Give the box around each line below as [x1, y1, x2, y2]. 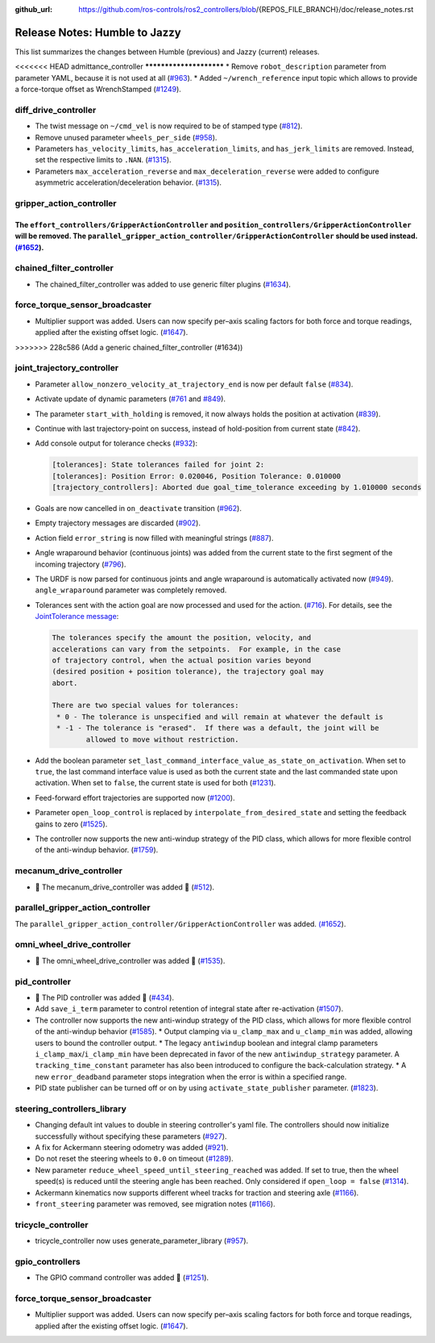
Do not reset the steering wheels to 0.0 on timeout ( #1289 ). [35, 1154, 234, 1164]
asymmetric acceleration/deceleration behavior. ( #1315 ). [35, 178, 222, 187]
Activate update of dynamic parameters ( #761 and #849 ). [35, 394, 226, 404]
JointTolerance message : [35, 612, 119, 621]
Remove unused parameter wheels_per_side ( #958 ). [35, 132, 217, 142]
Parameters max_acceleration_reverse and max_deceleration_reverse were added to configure [35, 166, 379, 176]
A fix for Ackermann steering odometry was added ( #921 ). [35, 1142, 229, 1152]
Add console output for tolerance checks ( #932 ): [35, 438, 197, 448]
